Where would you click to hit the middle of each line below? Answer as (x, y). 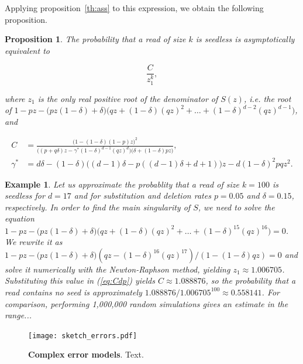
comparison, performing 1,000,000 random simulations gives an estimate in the (147, 303)
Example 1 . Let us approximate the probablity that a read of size (122, 184)
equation (20, 218)
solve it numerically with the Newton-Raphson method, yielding (118, 269)
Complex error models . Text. (86, 354)
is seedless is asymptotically (245, 39)
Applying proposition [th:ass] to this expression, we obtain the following (134, 8)
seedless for (25, 195)
